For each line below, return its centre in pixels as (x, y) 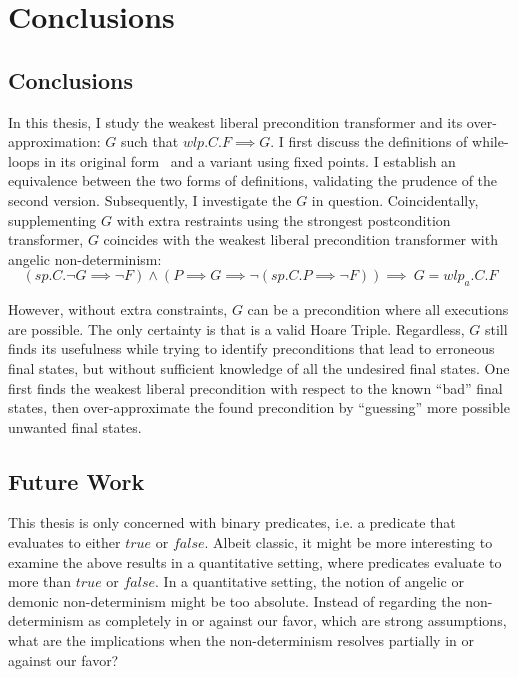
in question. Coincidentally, (395, 199)
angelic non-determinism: (85, 258)
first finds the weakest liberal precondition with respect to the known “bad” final (255, 387)
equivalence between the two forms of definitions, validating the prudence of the (253, 180)
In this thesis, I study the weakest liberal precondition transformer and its (235, 121)
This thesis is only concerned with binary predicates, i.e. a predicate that (232, 522)
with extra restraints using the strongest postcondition (283, 219)
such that (149, 141)
